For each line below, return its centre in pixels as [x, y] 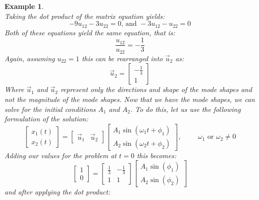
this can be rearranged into [122, 58]
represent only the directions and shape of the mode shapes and [156, 89]
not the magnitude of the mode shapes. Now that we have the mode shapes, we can [130, 99]
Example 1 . [24, 6]
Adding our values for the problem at [61, 155]
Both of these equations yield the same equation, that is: [90, 32]
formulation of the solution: [47, 119]
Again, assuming [30, 58]
